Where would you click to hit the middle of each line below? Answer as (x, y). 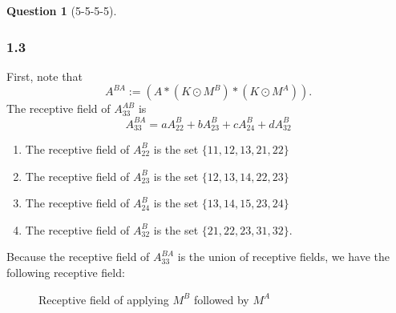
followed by (221, 299)
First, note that (44, 76)
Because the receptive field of (78, 257)
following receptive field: (66, 272)
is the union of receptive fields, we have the (284, 257)
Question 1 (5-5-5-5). (62, 10)
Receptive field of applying (104, 299)
